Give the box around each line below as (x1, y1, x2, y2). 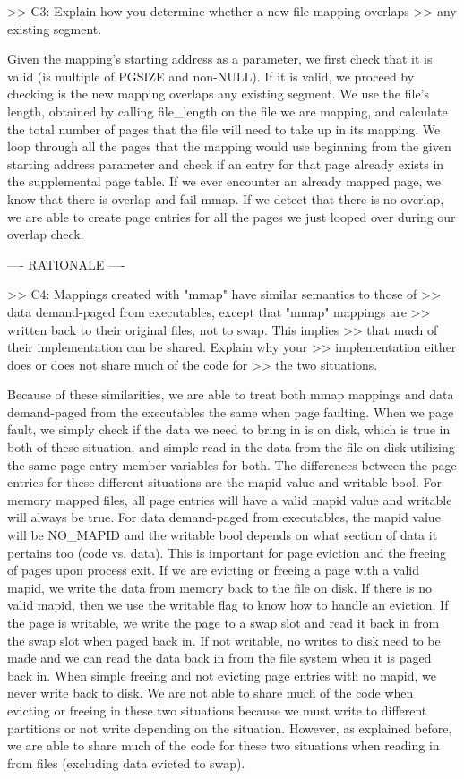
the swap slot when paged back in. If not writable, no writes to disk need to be (7, 630, 441, 649)
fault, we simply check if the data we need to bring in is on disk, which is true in (7, 420, 451, 439)
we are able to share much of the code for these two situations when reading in (7, 736, 440, 755)
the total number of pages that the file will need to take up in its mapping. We (7, 119, 441, 138)
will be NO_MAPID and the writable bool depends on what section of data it (7, 526, 438, 544)
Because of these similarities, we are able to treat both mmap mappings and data (7, 385, 454, 404)
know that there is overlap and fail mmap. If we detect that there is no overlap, (7, 189, 444, 208)
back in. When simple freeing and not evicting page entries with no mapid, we (7, 665, 436, 684)
